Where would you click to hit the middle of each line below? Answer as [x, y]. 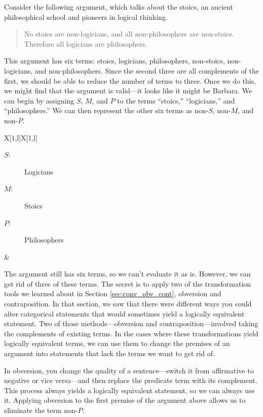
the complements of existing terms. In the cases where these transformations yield [131, 333]
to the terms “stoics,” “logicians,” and [176, 100]
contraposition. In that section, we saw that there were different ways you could [128, 304]
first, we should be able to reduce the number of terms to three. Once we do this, [130, 80]
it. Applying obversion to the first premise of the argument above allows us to [125, 400]
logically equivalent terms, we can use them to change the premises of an [117, 343]
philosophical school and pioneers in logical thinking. [86, 16]
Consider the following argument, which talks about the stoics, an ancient [119, 7]
